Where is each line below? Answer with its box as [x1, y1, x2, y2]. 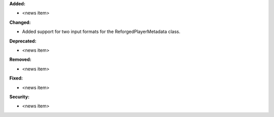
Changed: [9, 19, 31, 25]
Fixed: [9, 75, 23, 81]
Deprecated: [9, 38, 37, 44]
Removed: [9, 56, 31, 63]
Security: [9, 94, 30, 100]
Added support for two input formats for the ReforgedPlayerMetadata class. [22, 28, 181, 35]
